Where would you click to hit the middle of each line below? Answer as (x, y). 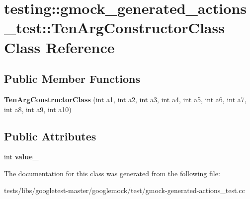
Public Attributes (50, 136)
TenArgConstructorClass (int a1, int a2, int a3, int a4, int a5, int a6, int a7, (125, 99)
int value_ (21, 157)
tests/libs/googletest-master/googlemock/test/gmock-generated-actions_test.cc (125, 190)
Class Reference (59, 47)
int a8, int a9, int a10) (38, 109)
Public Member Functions (72, 79)
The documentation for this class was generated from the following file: (112, 173)
